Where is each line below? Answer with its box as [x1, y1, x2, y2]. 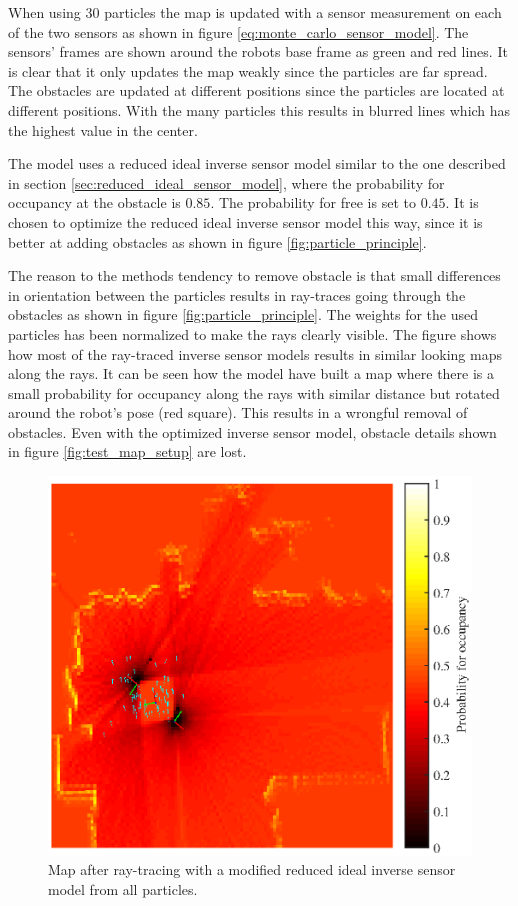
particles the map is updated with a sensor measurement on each [104, 2, 502, 22]
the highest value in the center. [8, 119, 198, 140]
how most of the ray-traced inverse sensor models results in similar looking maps [8, 343, 502, 364]
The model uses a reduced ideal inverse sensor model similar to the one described [8, 153, 506, 174]
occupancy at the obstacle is [8, 192, 181, 213]
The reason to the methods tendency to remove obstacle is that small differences [8, 265, 501, 286]
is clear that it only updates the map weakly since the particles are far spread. [8, 60, 488, 81]
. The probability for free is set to [210, 192, 416, 213]
